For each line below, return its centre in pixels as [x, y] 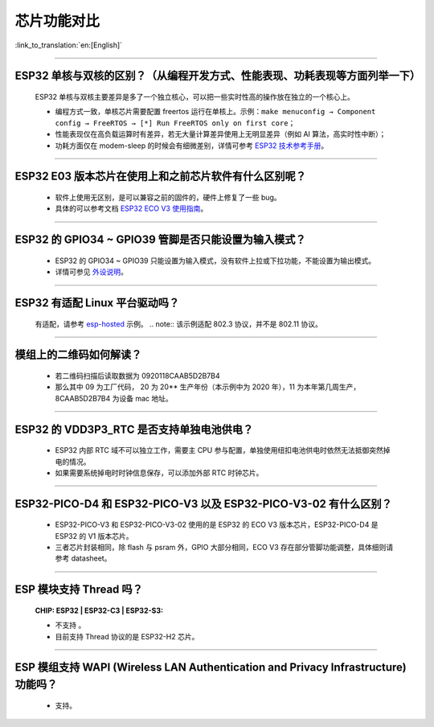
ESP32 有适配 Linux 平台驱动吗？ [97, 303]
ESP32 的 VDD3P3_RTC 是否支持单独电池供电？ [134, 429]
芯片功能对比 [57, 21]
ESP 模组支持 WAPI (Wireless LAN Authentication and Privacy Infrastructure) [211, 667]
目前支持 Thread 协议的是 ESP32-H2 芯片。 [127, 636]
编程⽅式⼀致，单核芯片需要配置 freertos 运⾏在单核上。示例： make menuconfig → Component [215, 112]
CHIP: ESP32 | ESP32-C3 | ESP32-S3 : [99, 610]
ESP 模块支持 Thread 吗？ [79, 590]
